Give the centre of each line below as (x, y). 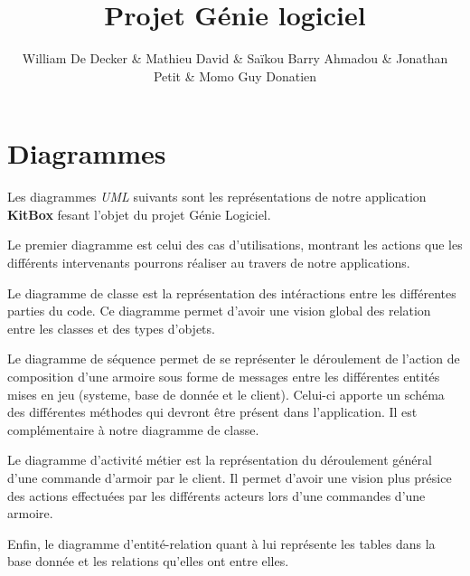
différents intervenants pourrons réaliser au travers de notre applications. (209, 263)
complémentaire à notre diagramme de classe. (133, 429)
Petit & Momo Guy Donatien (235, 76)
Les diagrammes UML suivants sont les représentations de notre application (217, 197)
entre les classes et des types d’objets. (111, 328)
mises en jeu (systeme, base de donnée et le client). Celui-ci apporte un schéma (226, 394)
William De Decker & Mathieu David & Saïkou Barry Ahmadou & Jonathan (235, 58)
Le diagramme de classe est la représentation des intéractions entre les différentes (232, 293)
